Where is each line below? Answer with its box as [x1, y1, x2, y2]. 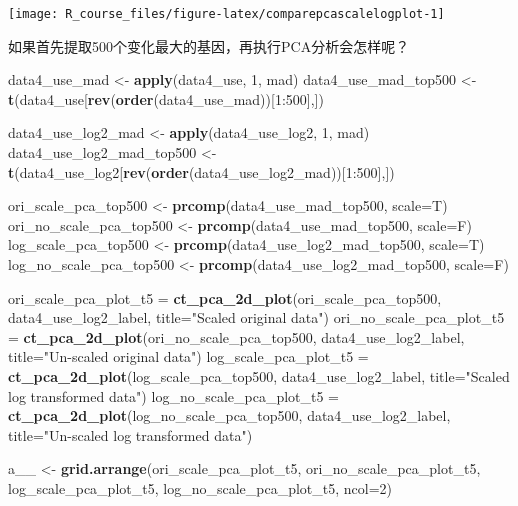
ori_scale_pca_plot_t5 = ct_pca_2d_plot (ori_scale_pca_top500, [8, 287, 442, 308]
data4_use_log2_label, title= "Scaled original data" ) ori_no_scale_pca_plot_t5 [8, 307, 505, 328]
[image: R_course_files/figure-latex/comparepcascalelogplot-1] [8, 7, 445, 21]
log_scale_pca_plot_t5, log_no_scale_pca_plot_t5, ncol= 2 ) [8, 477, 393, 498]
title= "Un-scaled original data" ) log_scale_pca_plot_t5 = [8, 346, 369, 367]
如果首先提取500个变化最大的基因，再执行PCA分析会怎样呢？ [8, 35, 410, 56]
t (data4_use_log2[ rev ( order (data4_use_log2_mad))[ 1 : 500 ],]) [8, 161, 395, 182]
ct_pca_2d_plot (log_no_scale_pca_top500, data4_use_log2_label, [8, 405, 451, 426]
